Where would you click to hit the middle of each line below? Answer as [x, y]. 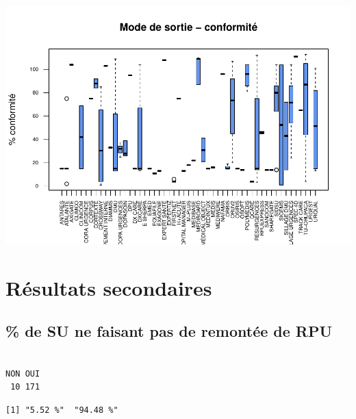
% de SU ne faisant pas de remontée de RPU [169, 331]
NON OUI [23, 373]
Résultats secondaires [109, 287]
